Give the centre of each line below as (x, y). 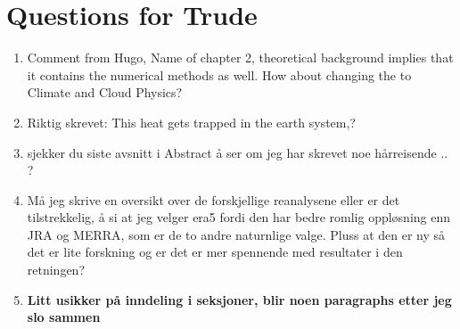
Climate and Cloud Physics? (105, 92)
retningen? (56, 270)
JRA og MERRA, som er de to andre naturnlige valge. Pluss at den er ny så (236, 234)
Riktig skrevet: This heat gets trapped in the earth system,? (191, 122)
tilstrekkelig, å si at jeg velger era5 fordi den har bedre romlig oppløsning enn (239, 217)
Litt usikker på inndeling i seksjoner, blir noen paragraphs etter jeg (239, 299)
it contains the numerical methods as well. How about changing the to (219, 74)
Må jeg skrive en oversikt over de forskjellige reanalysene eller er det (214, 199)
